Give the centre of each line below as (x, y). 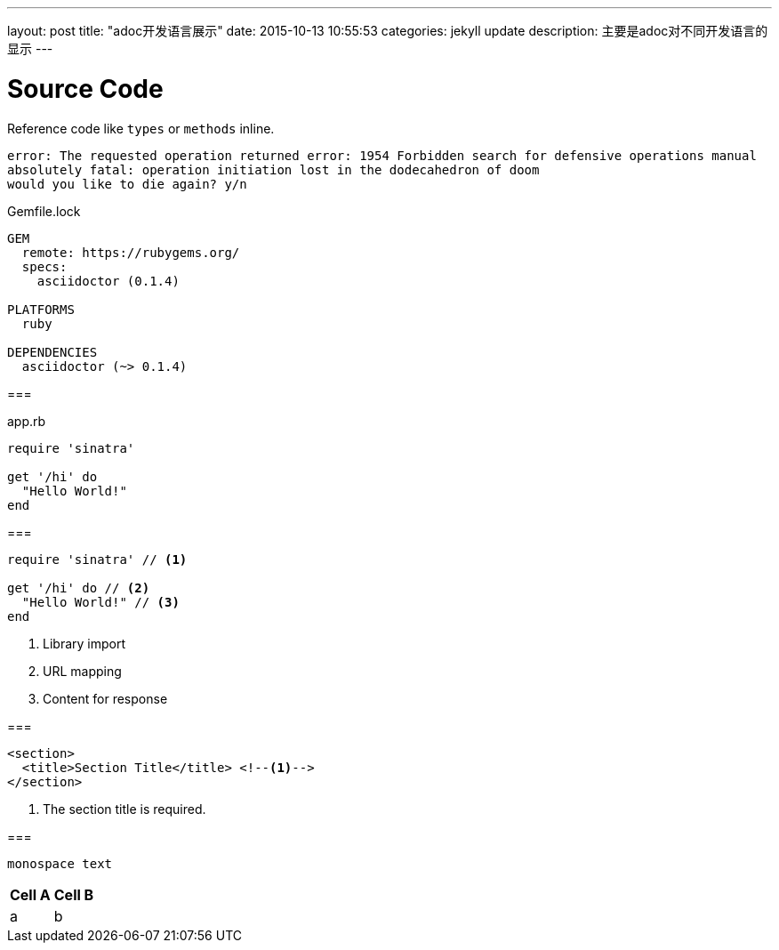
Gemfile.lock (44, 211)
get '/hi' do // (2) (79, 588)
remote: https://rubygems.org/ (131, 252)
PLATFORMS (41, 309)
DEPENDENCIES (52, 352)
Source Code (85, 89)
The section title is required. (124, 809)
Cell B (74, 894)
